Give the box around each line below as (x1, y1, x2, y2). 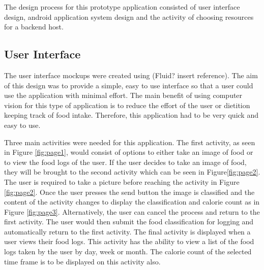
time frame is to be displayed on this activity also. (4, 256, 161, 266)
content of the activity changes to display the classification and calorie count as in (4, 196, 260, 207)
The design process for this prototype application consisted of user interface (4, 2, 240, 12)
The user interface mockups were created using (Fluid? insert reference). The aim (4, 70, 258, 80)
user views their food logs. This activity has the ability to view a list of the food (4, 236, 254, 247)
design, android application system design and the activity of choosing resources (4, 11, 254, 22)
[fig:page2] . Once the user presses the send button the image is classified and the (4, 186, 255, 197)
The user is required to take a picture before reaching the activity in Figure (4, 176, 240, 187)
